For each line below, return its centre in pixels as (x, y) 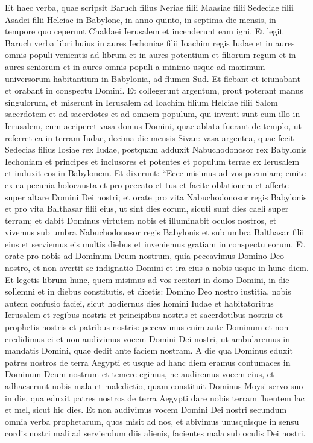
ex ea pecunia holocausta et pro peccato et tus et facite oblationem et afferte (147, 184)
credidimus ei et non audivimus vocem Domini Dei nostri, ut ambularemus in (147, 338)
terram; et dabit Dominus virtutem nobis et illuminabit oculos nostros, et (141, 220)
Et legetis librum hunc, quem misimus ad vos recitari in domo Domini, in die (147, 279)
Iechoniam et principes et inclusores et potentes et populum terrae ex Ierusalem (152, 161)
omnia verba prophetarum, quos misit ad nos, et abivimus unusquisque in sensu (152, 421)
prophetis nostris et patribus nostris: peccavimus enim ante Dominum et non (147, 327)
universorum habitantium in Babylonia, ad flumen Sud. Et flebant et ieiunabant (153, 78)
